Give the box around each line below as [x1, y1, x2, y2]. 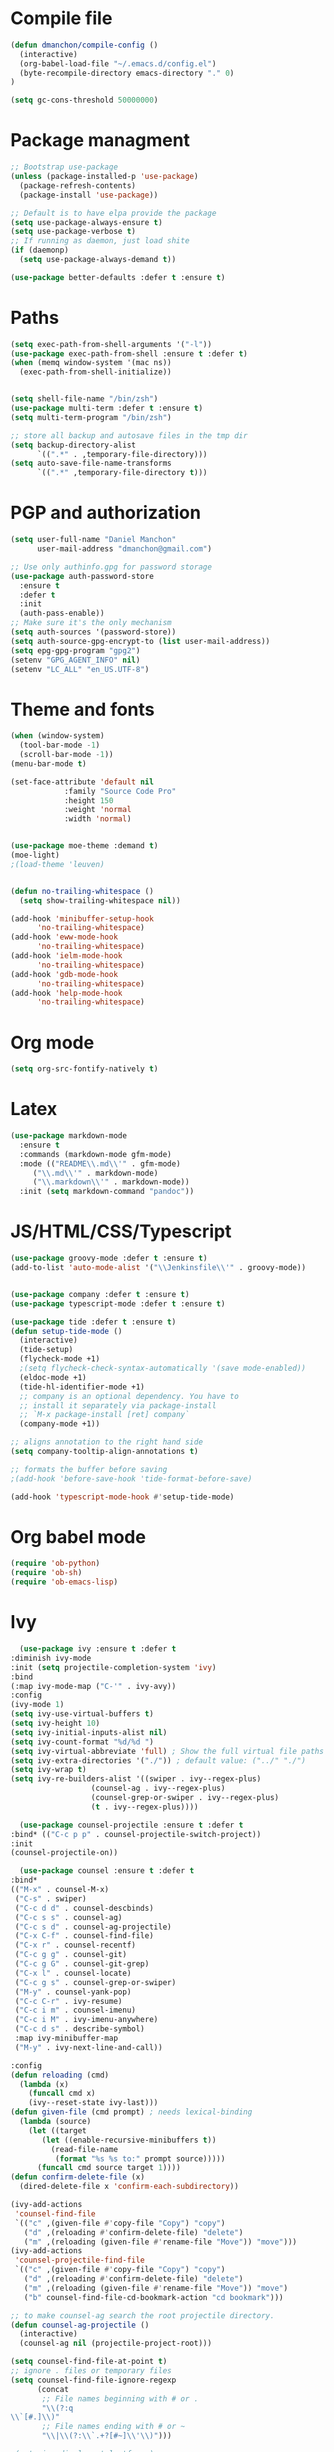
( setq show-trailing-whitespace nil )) [19, 895, 182, 906]
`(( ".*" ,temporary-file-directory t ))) [36, 468, 208, 478]
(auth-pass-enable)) [19, 608, 105, 619]
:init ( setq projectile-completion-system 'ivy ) [10, 1662, 217, 1672]
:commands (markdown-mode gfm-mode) [19, 1149, 172, 1159]
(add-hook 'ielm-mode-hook [10, 951, 123, 961]
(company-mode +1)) [19, 1419, 101, 1429]
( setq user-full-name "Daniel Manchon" [10, 535, 177, 545]
